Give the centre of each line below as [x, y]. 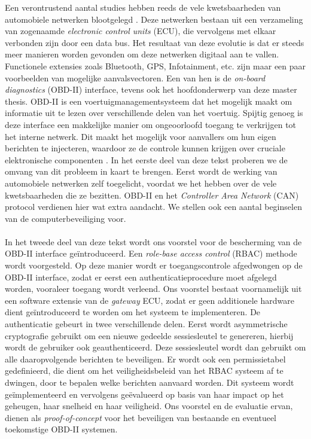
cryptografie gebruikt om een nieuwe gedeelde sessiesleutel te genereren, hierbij [149, 335]
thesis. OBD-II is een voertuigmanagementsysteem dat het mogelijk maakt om [149, 101]
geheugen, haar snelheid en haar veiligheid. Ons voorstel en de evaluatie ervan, [149, 406]
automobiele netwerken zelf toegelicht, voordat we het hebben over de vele [141, 183]
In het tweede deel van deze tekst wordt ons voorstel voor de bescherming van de [153, 241]
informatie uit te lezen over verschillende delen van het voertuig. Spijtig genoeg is [154, 113]
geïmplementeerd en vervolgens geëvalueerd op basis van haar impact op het [144, 394]
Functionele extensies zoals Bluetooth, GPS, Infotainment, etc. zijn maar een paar [155, 65]
